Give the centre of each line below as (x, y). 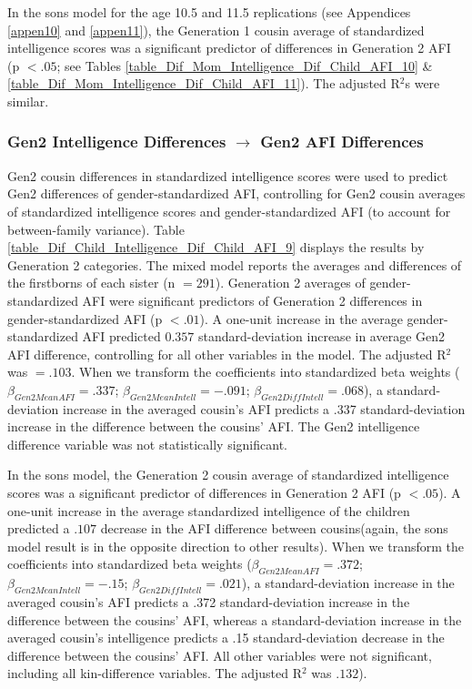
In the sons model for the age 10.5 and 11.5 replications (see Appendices (209, 12)
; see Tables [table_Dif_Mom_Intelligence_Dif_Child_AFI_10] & (245, 65)
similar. (28, 101)
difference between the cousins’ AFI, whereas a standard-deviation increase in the (235, 619)
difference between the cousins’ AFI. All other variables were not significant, (220, 655)
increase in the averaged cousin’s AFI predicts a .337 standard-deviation (264, 408)
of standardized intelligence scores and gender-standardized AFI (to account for (229, 211)
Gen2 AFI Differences (342, 142)
